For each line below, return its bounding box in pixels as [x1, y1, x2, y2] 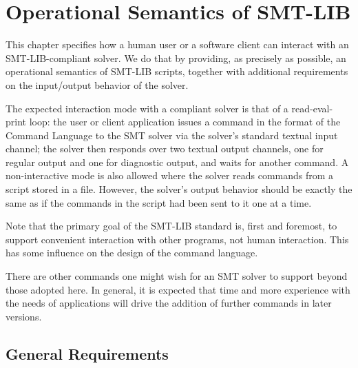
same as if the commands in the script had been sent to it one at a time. [6, 195, 312, 209]
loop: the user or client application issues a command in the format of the [29, 114, 341, 129]
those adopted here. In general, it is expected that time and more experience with [6, 282, 350, 296]
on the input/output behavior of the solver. [6, 77, 189, 92]
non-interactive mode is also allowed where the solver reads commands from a [6, 168, 334, 183]
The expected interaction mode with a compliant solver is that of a [6, 101, 288, 115]
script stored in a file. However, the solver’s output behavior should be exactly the [6, 182, 352, 196]
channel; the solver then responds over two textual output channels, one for [6, 141, 324, 156]
